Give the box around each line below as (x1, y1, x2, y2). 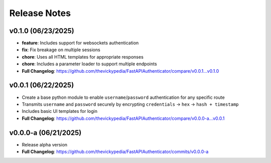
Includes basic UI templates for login (22, 108, 98, 114)
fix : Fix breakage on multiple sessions (22, 47, 100, 53)
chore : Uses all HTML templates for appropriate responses (22, 54, 144, 60)
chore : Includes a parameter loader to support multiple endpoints (22, 61, 158, 67)
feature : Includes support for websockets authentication (22, 40, 139, 46)
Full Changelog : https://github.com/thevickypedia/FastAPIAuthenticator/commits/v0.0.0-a (22, 148, 209, 154)
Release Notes (9, 8, 71, 19)
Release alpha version (22, 141, 68, 147)
